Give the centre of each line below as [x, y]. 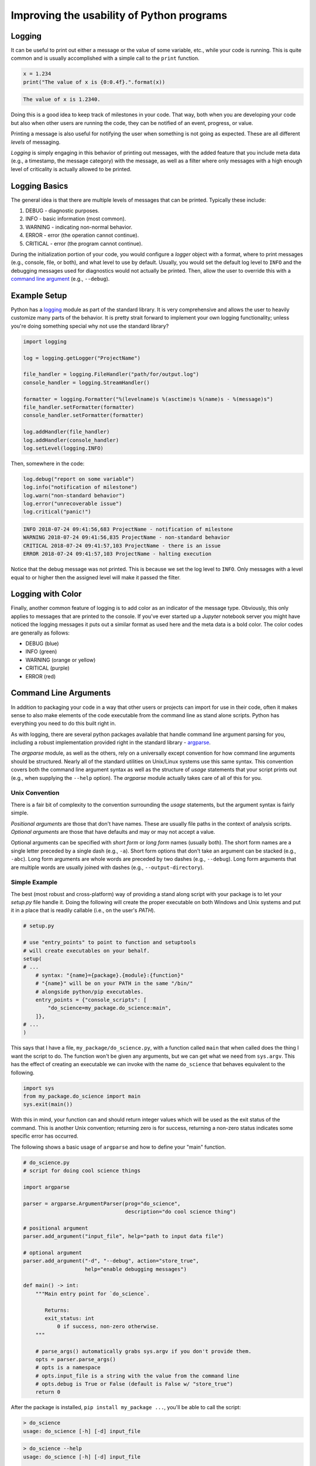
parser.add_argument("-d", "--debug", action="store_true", [111, 1261]
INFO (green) [41, 651]
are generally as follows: [40, 633]
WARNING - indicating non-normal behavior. [79, 227]
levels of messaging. [36, 142]
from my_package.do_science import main [82, 1096]
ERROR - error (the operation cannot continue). [82, 235]
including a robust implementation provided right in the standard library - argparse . [111, 742]
